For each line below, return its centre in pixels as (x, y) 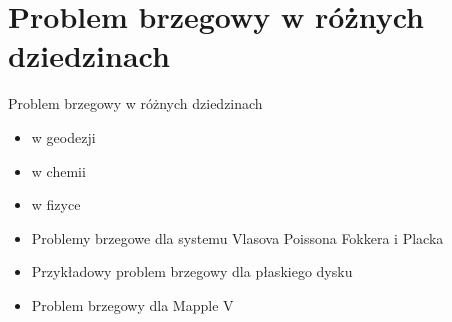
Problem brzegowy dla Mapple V (132, 304)
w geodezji (63, 136)
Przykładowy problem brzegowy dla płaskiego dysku (192, 271)
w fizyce (56, 204)
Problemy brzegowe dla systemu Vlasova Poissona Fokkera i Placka (237, 237)
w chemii (58, 170)
